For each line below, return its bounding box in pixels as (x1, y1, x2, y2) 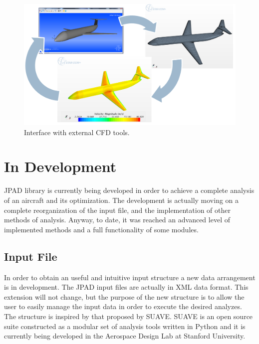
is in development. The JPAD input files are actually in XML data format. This (4, 282, 249, 292)
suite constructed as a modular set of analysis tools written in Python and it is (4, 321, 246, 331)
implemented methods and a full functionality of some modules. (4, 224, 199, 234)
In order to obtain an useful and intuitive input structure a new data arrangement (4, 272, 256, 282)
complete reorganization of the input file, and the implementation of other (4, 204, 231, 215)
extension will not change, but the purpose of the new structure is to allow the (4, 291, 245, 302)
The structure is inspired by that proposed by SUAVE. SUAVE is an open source (4, 311, 253, 321)
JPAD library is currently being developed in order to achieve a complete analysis (4, 185, 255, 195)
